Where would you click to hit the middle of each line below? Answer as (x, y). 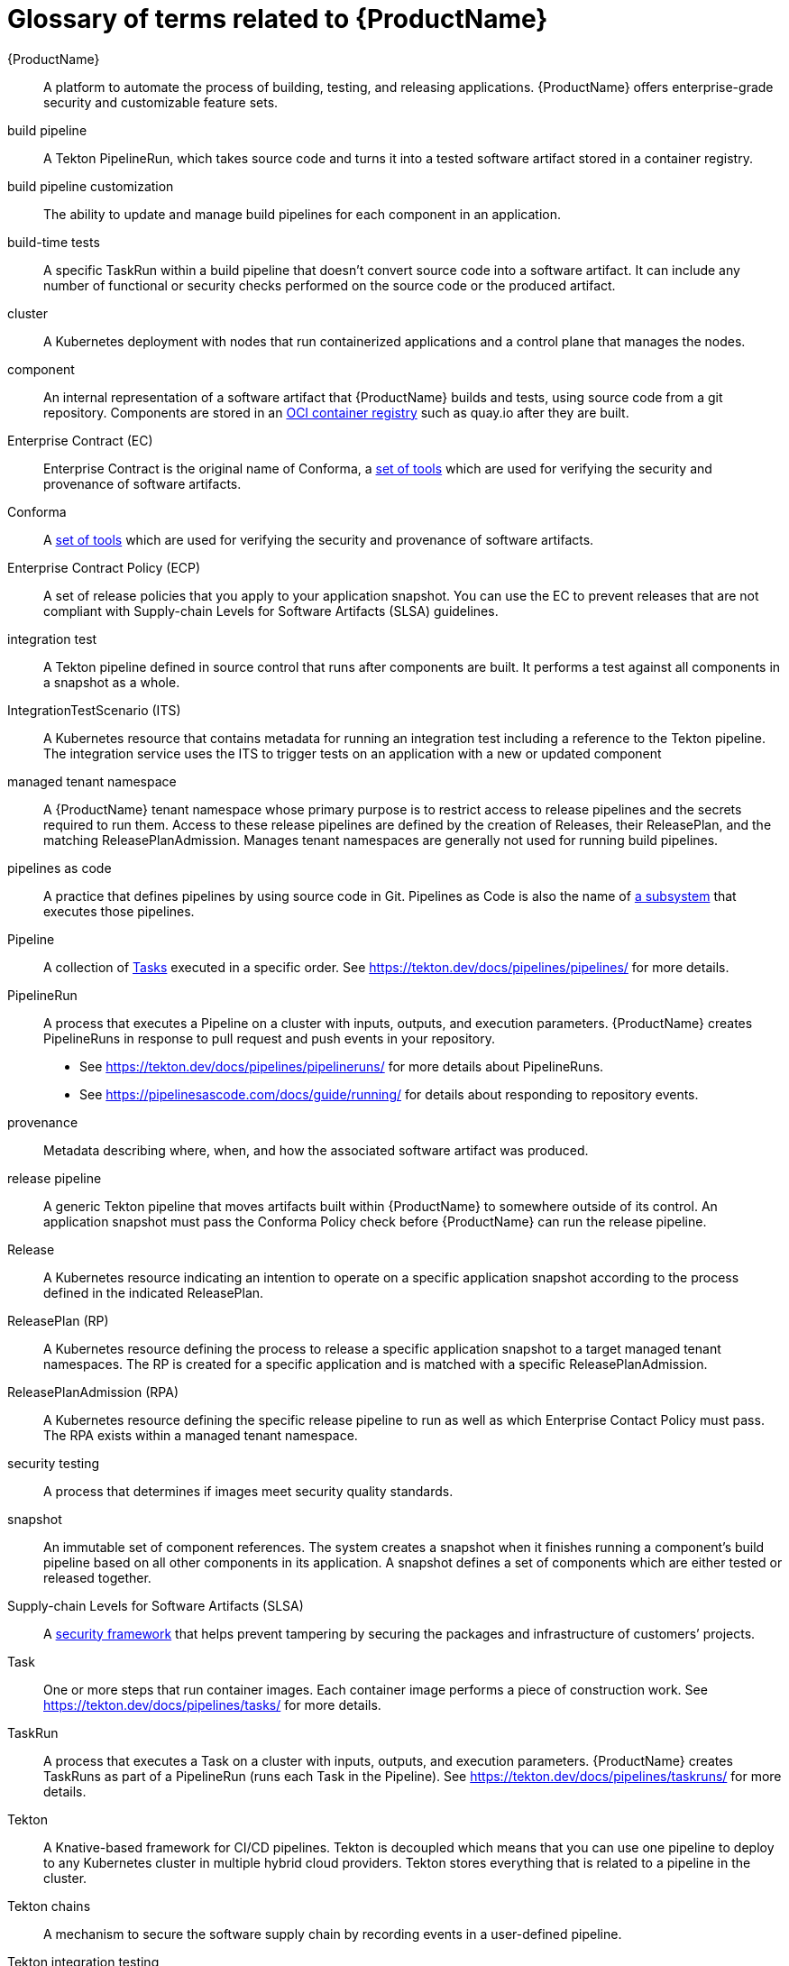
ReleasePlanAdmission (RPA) (93, 1392)
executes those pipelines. (119, 911)
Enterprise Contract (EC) (80, 440)
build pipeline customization (91, 186)
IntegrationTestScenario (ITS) (94, 710)
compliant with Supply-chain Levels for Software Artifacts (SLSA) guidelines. (271, 611)
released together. (97, 1577)
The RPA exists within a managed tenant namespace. (201, 1435)
